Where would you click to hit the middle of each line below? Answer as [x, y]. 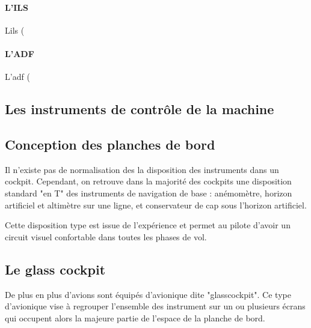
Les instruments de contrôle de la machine [140, 109]
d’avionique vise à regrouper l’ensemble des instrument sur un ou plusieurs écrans [155, 306]
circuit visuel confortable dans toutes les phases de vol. [106, 236]
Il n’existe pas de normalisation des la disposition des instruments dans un [142, 169]
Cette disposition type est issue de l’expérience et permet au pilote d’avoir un [148, 225]
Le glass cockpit [55, 269]
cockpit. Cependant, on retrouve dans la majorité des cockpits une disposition [148, 181]
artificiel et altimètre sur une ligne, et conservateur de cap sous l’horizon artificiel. [156, 205]
